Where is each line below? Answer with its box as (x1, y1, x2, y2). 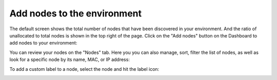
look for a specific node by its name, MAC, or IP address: (9, 56, 130, 63)
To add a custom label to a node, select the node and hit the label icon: (9, 66, 160, 72)
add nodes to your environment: (9, 40, 77, 46)
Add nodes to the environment (9, 8, 142, 19)
